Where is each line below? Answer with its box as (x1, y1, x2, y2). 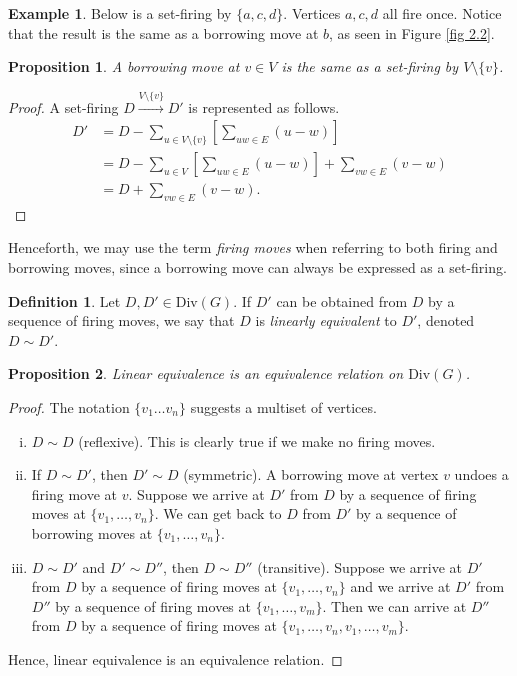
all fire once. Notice (382, 3, 502, 23)
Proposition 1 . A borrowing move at (8, 56, 240, 77)
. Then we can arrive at (322, 595, 467, 616)
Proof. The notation (8, 397, 130, 418)
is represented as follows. (188, 96, 340, 117)
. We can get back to (154, 503, 282, 524)
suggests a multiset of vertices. (190, 397, 377, 418)
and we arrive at (350, 576, 451, 597)
